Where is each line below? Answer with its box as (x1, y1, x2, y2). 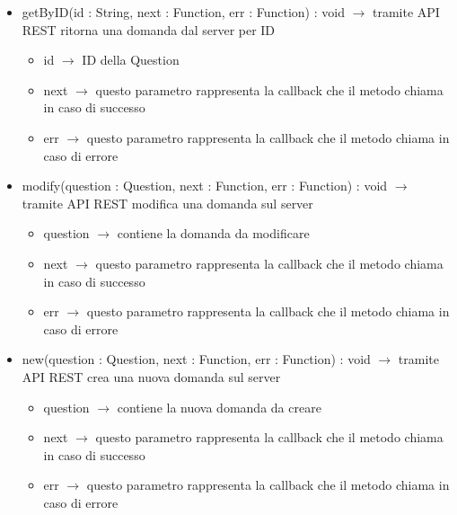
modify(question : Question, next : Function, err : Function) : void (22, 176, 388, 195)
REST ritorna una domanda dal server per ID (22, 20, 276, 39)
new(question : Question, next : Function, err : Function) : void (22, 350, 371, 368)
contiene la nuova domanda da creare (117, 397, 321, 416)
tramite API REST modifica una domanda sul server (22, 193, 313, 212)
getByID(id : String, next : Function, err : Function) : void (22, 3, 345, 21)
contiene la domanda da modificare (117, 224, 310, 243)
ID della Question (82, 50, 180, 69)
